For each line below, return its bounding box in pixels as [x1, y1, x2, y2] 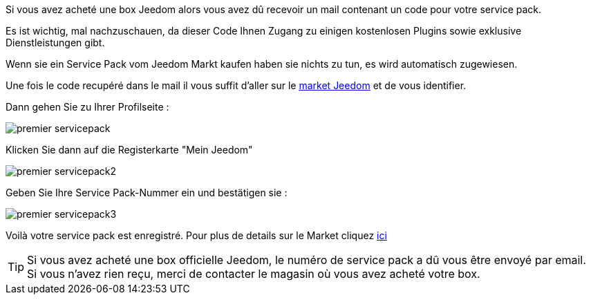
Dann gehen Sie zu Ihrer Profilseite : [6, 101, 169, 113]
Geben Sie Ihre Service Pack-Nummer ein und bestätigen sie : [6, 187, 288, 198]
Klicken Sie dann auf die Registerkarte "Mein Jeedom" [6, 144, 253, 156]
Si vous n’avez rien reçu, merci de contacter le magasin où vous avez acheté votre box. [27, 267, 480, 281]
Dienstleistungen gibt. [6, 37, 105, 48]
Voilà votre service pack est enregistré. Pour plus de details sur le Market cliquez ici [6, 229, 387, 241]
